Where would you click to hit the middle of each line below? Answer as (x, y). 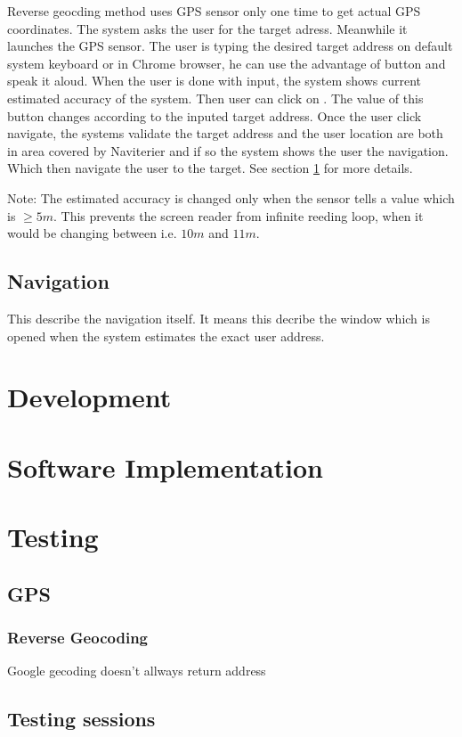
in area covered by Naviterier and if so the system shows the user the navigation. (228, 150)
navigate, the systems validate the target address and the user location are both (225, 133)
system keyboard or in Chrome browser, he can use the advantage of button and (227, 63)
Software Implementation (166, 467)
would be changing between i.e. (92, 233)
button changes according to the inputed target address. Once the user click (215, 115)
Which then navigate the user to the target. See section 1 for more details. (210, 168)
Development (89, 397)
